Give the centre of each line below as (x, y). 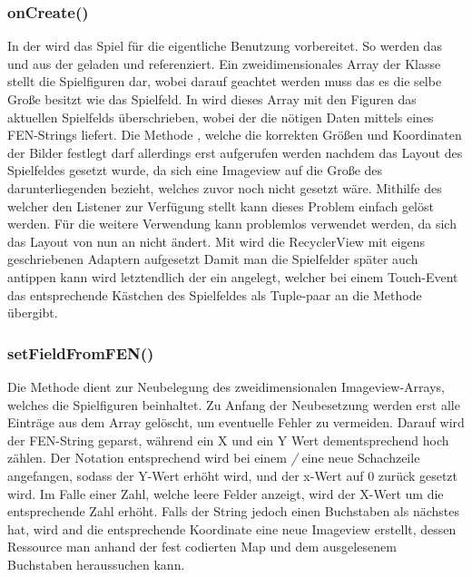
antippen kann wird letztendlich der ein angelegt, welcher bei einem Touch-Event (233, 276)
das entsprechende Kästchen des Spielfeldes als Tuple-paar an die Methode (215, 294)
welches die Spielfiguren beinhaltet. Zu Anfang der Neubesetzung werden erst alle (234, 404)
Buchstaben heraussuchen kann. (96, 564)
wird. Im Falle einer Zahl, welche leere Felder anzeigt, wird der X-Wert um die (226, 493)
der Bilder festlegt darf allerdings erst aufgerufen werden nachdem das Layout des (235, 152)
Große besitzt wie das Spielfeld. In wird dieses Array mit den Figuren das (212, 99)
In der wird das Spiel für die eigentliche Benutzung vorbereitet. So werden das (225, 46)
